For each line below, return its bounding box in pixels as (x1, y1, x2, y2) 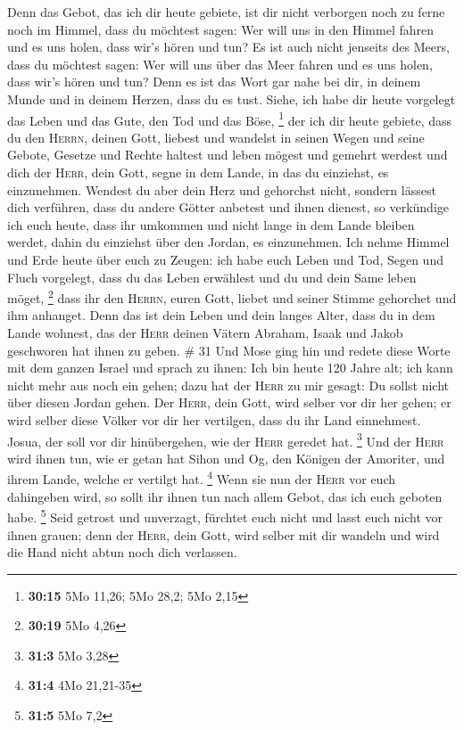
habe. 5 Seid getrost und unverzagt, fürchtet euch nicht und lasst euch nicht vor (7, 505, 443, 526)
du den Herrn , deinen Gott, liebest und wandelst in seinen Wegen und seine (7, 127, 425, 146)
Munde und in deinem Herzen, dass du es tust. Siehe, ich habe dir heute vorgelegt (7, 89, 456, 108)
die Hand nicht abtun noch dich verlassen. (7, 543, 237, 562)
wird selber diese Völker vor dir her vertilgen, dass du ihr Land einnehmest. (7, 410, 421, 429)
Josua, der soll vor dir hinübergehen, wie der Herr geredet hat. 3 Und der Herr (7, 429, 444, 450)
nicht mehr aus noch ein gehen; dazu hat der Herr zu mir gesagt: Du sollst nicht (7, 375, 450, 394)
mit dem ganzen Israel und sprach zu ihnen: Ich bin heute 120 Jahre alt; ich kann (7, 358, 453, 377)
